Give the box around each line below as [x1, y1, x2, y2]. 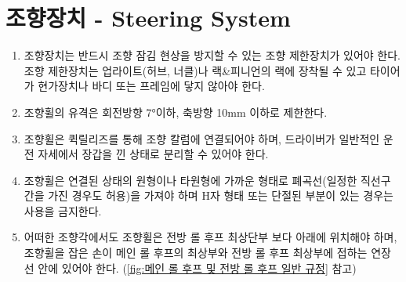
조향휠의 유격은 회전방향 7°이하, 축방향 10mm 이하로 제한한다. [24, 103, 328, 120]
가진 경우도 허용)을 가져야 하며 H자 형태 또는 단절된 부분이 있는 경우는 [48, 187, 393, 204]
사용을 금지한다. [24, 202, 102, 219]
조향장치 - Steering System [5, 2, 291, 34]
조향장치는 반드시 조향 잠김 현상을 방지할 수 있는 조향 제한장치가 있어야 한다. [24, 47, 401, 63]
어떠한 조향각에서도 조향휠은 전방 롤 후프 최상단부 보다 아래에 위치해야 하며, [24, 229, 397, 245]
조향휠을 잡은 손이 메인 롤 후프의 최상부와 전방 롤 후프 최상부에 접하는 [24, 244, 368, 261]
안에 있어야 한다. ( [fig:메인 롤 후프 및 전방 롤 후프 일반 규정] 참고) [38, 259, 357, 276]
